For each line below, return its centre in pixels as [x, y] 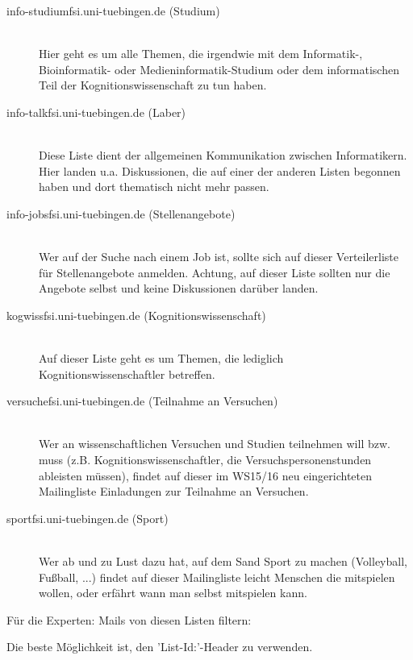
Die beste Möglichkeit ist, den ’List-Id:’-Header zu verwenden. [160, 647]
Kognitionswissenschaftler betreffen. [127, 374]
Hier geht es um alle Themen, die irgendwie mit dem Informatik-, [201, 54]
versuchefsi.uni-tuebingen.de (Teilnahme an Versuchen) [142, 401]
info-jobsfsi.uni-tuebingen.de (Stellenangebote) [121, 213]
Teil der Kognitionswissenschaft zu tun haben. [153, 85]
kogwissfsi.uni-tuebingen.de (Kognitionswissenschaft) [136, 315]
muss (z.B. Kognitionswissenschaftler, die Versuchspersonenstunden [205, 460]
